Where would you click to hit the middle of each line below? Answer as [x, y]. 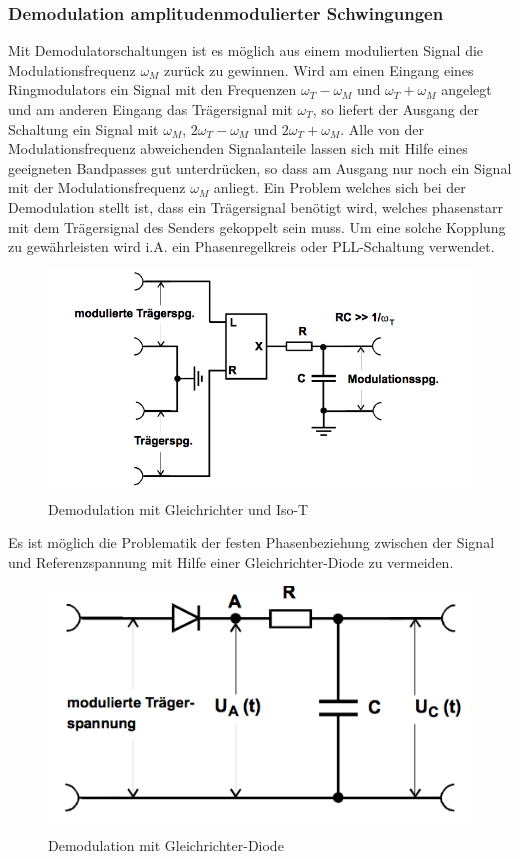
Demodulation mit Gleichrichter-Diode [166, 845]
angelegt [466, 89]
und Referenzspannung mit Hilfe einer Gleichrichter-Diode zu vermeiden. [231, 561]
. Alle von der [382, 128]
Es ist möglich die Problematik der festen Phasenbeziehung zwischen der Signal [251, 542]
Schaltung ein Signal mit [83, 128]
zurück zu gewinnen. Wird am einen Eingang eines [319, 69]
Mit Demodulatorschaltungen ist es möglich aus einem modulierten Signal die [246, 50]
